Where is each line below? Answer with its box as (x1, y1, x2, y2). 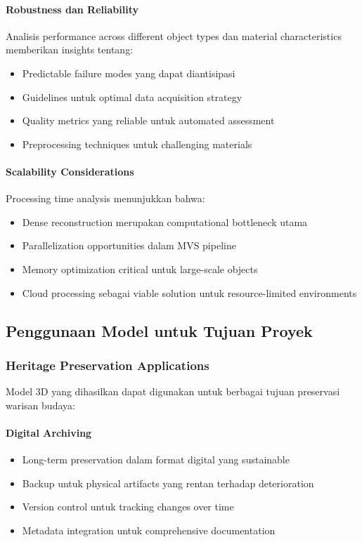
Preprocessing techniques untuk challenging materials (22, 136, 252, 151)
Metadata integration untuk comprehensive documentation (22, 522, 276, 537)
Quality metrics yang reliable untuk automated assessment (22, 113, 275, 128)
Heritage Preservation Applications (6, 356, 209, 374)
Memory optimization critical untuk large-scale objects (22, 261, 258, 276)
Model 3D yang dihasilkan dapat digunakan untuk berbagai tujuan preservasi (6, 384, 340, 399)
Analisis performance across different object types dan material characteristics (6, 28, 342, 43)
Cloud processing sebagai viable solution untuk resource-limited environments (22, 285, 357, 300)
